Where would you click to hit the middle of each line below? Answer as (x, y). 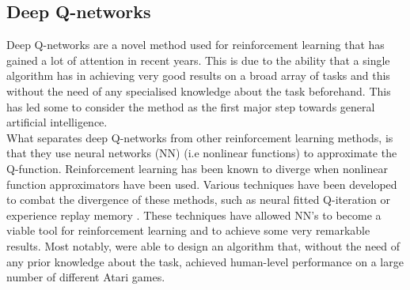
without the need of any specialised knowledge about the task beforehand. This (199, 90)
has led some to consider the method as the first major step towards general (191, 106)
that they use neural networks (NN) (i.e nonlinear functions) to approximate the (202, 153)
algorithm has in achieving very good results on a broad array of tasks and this (198, 75)
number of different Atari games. (86, 277)
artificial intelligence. (57, 122)
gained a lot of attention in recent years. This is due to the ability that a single (198, 60)
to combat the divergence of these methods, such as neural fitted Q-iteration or (198, 200)
